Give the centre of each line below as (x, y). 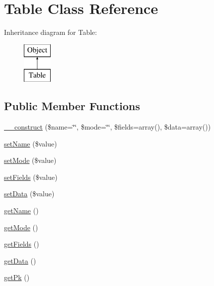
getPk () (17, 277)
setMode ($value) (30, 160)
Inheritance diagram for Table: (51, 32)
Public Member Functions (72, 106)
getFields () (22, 244)
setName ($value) (31, 143)
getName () (21, 211)
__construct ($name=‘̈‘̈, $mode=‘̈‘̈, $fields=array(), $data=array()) (107, 127)
